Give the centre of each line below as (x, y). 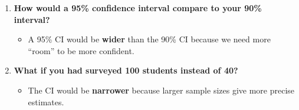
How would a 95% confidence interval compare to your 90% (138, 8)
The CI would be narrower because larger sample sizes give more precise (161, 90)
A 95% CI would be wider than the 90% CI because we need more (149, 39)
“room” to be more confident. (81, 50)
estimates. (46, 101)
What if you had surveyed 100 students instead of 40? (126, 70)
